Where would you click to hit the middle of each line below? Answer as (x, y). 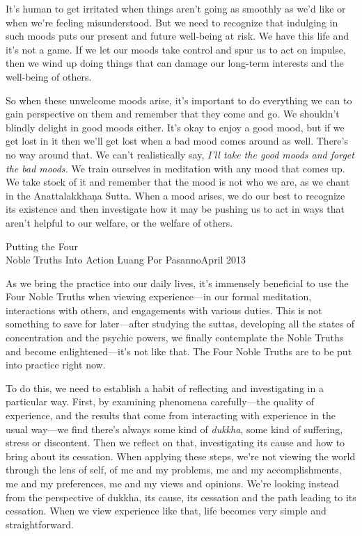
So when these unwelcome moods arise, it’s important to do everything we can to (179, 100)
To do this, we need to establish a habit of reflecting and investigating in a (165, 388)
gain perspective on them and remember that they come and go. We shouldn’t (173, 114)
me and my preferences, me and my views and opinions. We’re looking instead (172, 483)
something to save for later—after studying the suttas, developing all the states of (180, 324)
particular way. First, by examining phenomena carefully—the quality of (160, 401)
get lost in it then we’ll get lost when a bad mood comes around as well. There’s (177, 141)
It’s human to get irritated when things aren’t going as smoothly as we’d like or (176, 8)
